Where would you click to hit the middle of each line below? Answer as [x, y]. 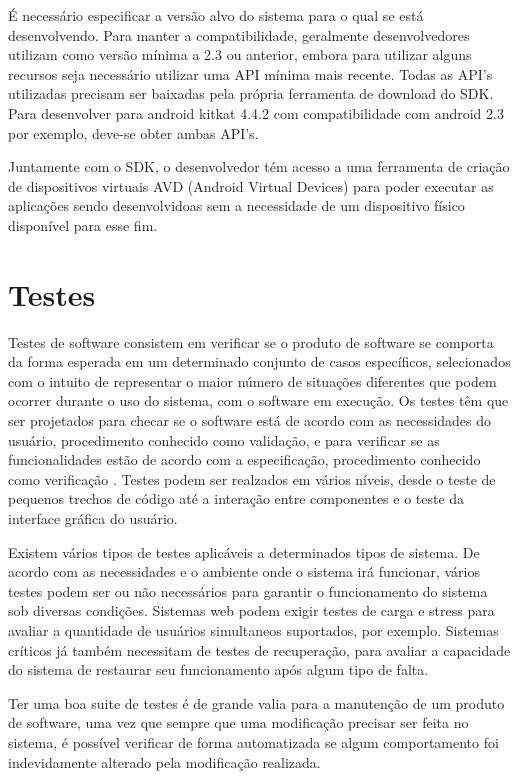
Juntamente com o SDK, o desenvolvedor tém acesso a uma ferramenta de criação [259, 166]
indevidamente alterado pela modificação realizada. [164, 761]
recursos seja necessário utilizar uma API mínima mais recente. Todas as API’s [250, 73]
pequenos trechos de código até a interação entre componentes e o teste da [236, 498]
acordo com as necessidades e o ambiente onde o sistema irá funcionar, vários [244, 571]
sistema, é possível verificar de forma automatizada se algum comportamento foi [253, 741]
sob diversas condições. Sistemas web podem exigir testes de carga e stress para [251, 610]
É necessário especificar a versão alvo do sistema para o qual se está [216, 15]
